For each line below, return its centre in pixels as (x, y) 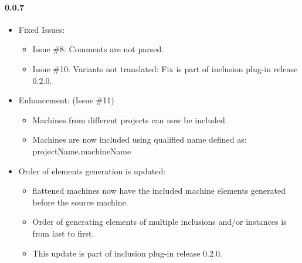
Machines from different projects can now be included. (130, 119)
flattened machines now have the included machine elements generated (159, 190)
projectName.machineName (82, 151)
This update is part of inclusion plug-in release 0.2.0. (127, 253)
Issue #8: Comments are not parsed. (98, 49)
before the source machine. (80, 202)
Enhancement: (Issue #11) (66, 100)
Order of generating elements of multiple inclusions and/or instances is (160, 222)
